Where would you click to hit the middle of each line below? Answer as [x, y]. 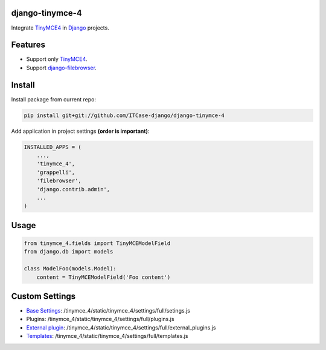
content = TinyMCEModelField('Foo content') [104, 277]
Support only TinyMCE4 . [57, 59]
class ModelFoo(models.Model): [70, 269]
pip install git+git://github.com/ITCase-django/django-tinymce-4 [124, 115]
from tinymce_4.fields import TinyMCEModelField [97, 243]
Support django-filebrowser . [61, 68]
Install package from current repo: [54, 99]
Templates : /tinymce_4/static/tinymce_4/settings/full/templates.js [107, 336]
